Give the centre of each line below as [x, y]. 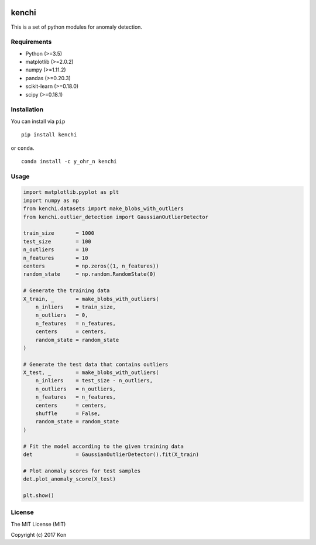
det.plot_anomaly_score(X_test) [70, 479]
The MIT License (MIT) [38, 524]
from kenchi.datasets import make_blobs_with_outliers [103, 209]
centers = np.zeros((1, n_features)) [91, 266]
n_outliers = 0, [62, 315]
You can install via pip [38, 121]
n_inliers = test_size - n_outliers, [94, 381]
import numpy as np [51, 200]
